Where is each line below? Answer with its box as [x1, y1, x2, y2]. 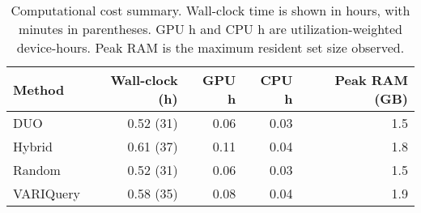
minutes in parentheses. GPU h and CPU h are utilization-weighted [19, 19, 402, 38]
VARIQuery [13, 184, 80, 202]
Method [13, 79, 65, 99]
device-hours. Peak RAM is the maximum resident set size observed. [16, 38, 405, 57]
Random [13, 160, 61, 179]
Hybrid [13, 137, 53, 155]
